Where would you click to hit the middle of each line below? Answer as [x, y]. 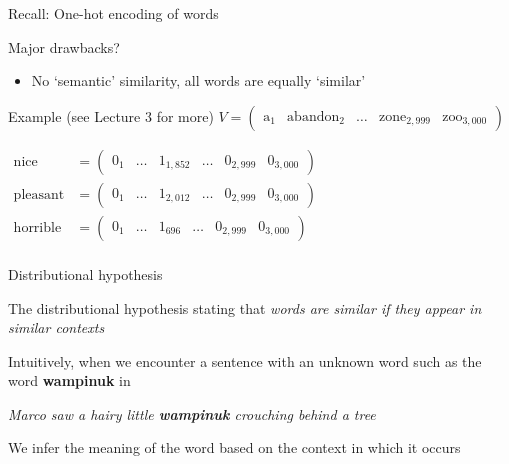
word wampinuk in [69, 380]
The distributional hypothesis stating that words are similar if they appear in [245, 307]
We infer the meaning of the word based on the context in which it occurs [234, 447]
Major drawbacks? [64, 46]
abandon [313, 116]
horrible [37, 227]
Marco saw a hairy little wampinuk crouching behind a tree [192, 413]
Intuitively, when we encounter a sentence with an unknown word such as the [245, 360]
